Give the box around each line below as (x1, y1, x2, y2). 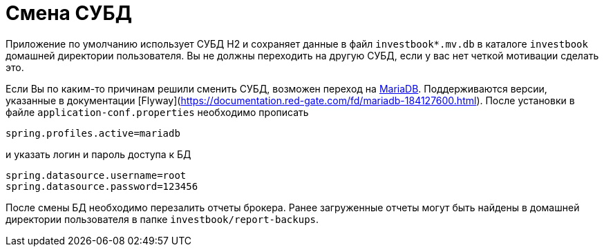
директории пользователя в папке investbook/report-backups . (6, 213, 319, 225)
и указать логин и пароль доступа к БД (6, 148, 191, 160)
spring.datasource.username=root (6, 169, 187, 181)
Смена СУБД (6, 1, 132, 25)
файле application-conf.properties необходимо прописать (6, 106, 309, 118)
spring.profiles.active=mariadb (6, 127, 180, 139)
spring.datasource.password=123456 (6, 180, 198, 192)
